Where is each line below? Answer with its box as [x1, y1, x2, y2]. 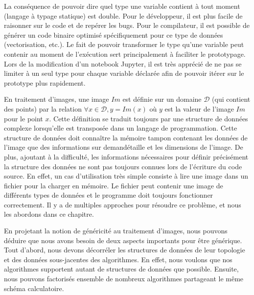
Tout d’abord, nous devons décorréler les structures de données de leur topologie [4, 245, 245, 255]
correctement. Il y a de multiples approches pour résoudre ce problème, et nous [4, 199, 241, 209]
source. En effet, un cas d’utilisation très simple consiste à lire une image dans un [4, 171, 249, 181]
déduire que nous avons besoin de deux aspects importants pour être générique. [4, 235, 242, 245]
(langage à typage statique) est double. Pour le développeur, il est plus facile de [4, 10, 243, 21]
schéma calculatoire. [4, 283, 64, 293]
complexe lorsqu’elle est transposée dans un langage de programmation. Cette [4, 123, 237, 133]
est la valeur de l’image [164, 103, 234, 113]
